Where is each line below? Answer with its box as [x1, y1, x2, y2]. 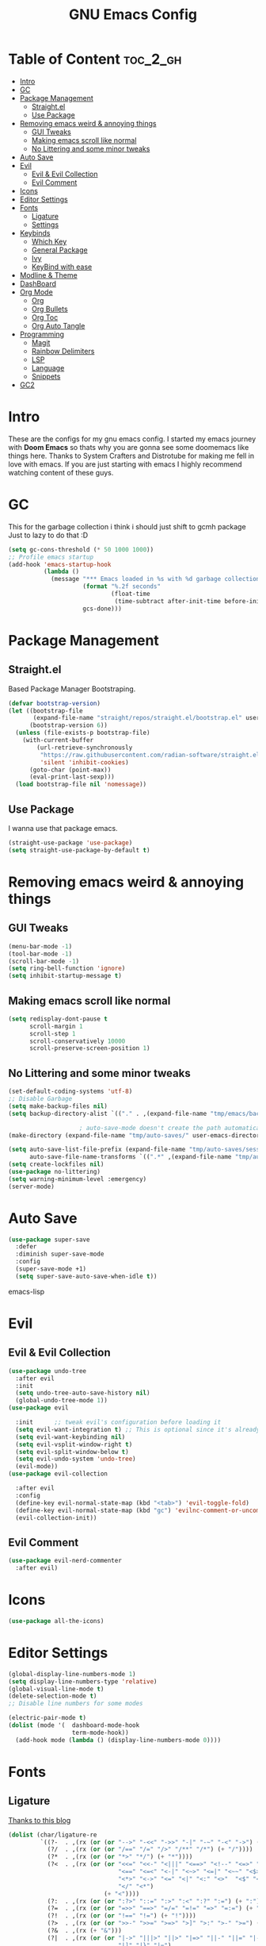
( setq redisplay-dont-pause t [8, 1014, 108, 1023]
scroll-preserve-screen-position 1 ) [28, 1044, 150, 1052]
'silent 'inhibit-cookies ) [40, 758, 129, 767]
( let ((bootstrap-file [8, 706, 83, 715]
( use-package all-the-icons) [8, 1617, 104, 1625]
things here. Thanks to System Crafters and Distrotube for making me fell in [8, 451, 255, 460]
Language [31, 363, 65, 372]
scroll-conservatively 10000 [28, 1037, 126, 1045]
